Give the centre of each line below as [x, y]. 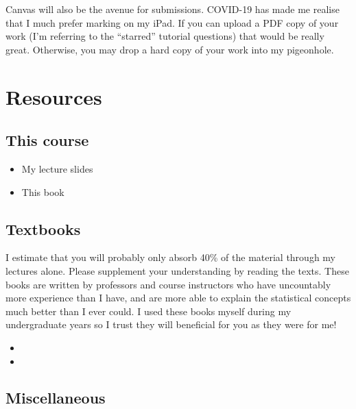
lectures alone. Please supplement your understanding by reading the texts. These [177, 270]
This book [43, 191]
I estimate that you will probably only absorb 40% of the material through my [170, 257]
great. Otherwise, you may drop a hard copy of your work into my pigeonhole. [170, 49]
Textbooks [43, 228]
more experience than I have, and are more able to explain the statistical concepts [178, 298]
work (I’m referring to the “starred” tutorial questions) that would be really [165, 36]
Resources [54, 96]
